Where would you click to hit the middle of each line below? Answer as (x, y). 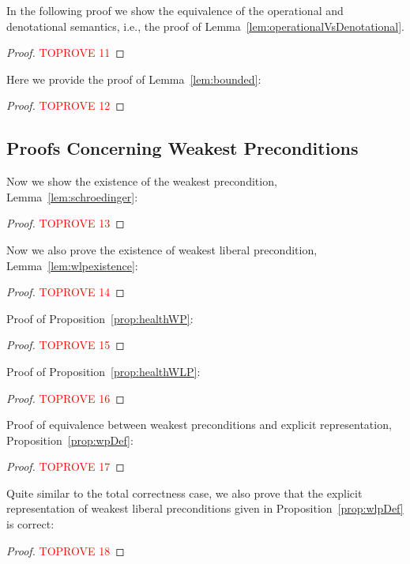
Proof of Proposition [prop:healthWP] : (100, 318)
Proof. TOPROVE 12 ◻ (66, 105)
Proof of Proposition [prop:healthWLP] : (103, 371)
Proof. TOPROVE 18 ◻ (66, 550)
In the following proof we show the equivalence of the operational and (175, 10)
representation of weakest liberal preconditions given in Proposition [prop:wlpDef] (205, 508)
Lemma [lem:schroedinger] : (72, 196)
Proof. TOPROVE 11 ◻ (66, 53)
